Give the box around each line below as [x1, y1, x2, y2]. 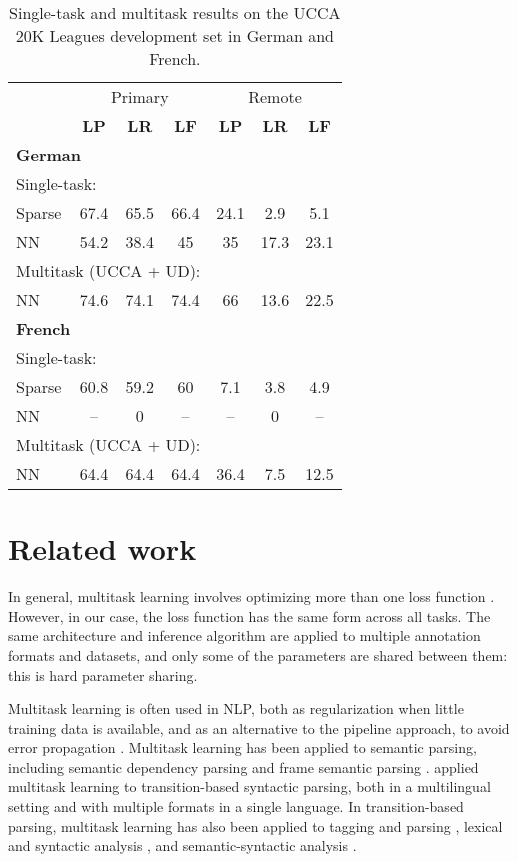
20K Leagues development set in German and [15, 24, 334, 47]
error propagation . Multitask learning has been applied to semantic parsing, [8, 737, 477, 758]
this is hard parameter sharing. [8, 664, 198, 685]
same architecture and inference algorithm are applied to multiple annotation [8, 625, 481, 646]
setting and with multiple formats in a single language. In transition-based [8, 796, 464, 817]
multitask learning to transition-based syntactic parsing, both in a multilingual [8, 776, 491, 797]
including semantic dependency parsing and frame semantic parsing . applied [8, 756, 479, 777]
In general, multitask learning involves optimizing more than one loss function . [8, 586, 495, 607]
